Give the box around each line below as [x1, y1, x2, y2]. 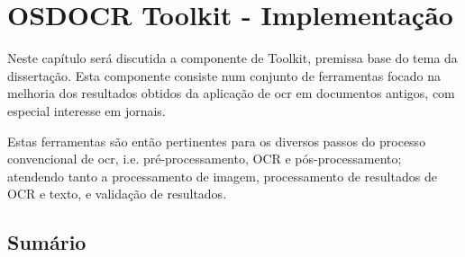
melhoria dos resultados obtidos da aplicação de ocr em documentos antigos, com [7, 84, 455, 102]
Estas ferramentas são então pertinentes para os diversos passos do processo [7, 131, 426, 150]
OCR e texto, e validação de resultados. [7, 184, 227, 203]
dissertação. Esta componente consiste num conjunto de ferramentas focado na [7, 66, 442, 84]
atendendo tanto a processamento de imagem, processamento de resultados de [7, 166, 437, 185]
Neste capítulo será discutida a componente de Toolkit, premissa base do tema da [7, 49, 458, 67]
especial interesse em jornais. [7, 101, 166, 120]
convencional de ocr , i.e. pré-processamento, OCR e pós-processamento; [7, 149, 402, 168]
